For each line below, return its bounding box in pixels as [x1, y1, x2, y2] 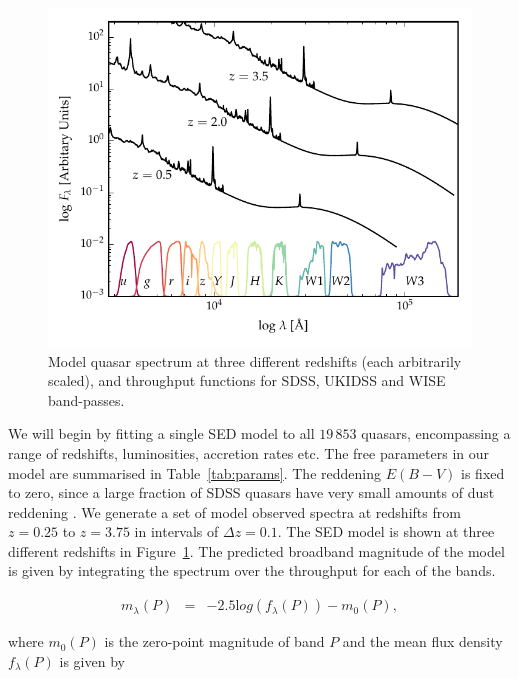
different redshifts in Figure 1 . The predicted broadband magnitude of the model [8, 540, 505, 561]
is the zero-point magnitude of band [104, 631, 325, 652]
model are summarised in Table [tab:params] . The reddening [8, 462, 381, 483]
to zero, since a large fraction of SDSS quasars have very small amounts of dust [8, 482, 495, 503]
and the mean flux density [342, 631, 503, 652]
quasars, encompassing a [361, 423, 511, 444]
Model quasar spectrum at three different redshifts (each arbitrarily [48, 350, 462, 371]
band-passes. [48, 389, 125, 410]
